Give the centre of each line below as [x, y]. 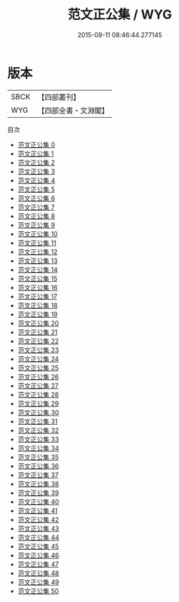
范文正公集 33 [38, 439]
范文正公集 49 [38, 582]
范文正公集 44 [38, 537]
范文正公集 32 [38, 430]
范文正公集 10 [38, 234]
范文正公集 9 [36, 225]
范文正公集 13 [38, 261]
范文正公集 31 [38, 421]
